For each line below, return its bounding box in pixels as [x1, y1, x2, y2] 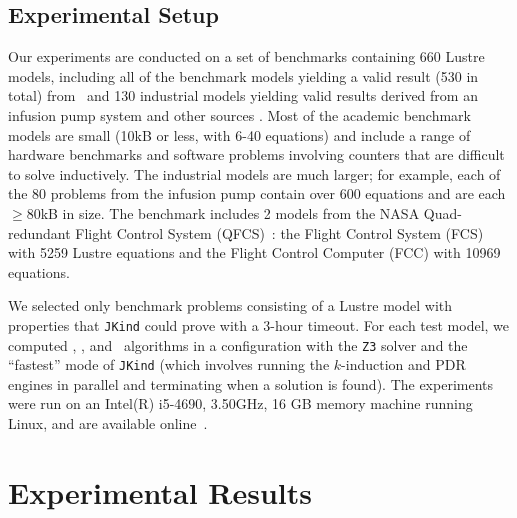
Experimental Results [8, 471, 312, 512]
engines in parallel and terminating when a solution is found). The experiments [8, 373, 494, 394]
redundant [8, 222, 71, 243]
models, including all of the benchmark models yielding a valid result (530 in [8, 65, 479, 86]
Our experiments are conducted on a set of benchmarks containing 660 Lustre [8, 46, 485, 67]
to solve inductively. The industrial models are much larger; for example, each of [8, 163, 501, 184]
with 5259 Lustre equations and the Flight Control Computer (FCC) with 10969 [8, 242, 501, 263]
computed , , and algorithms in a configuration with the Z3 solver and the [8, 334, 468, 355]
